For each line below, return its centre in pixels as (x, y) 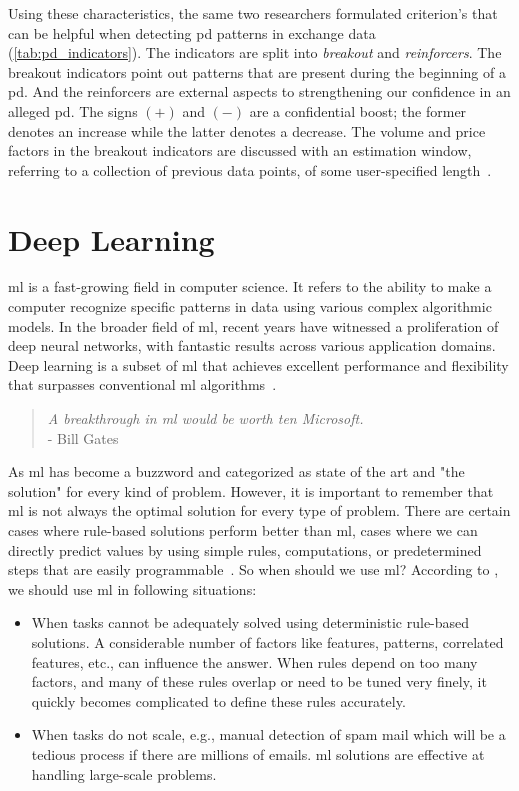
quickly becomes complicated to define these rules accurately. (218, 700)
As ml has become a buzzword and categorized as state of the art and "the (236, 471)
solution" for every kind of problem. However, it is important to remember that (251, 490)
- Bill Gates (83, 437)
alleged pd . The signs (73, 110)
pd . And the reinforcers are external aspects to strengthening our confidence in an (259, 91)
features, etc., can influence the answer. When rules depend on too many (254, 661)
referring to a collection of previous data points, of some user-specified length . (250, 169)
